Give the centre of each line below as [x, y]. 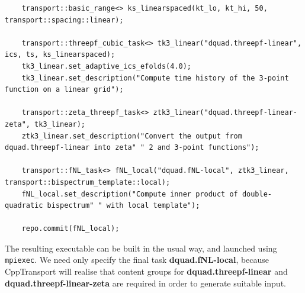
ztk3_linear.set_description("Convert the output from [132, 136]
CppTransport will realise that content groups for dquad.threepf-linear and [146, 271]
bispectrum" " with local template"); [123, 206]
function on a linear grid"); [64, 90]
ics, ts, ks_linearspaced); [60, 55]
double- [257, 194]
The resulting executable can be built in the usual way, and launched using [141, 248]
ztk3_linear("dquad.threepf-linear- [225, 113]
